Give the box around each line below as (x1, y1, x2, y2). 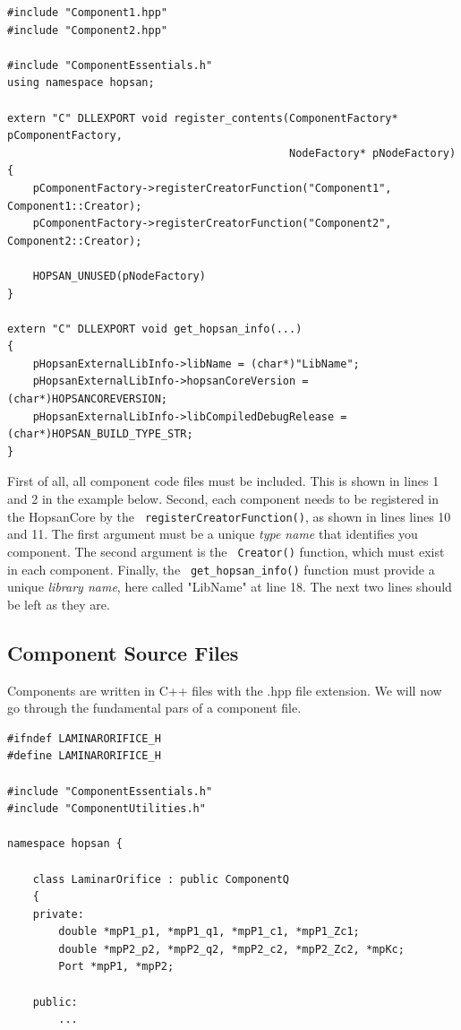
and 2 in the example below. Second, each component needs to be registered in (7, 489, 440, 508)
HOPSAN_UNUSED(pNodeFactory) (32, 269, 206, 282)
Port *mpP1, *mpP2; (58, 960, 175, 974)
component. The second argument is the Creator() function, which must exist (7, 541, 445, 560)
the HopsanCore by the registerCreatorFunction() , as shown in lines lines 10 (7, 506, 451, 525)
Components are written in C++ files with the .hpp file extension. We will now (7, 680, 442, 699)
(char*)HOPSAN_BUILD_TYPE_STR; (7, 428, 193, 441)
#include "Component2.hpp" (7, 23, 167, 37)
